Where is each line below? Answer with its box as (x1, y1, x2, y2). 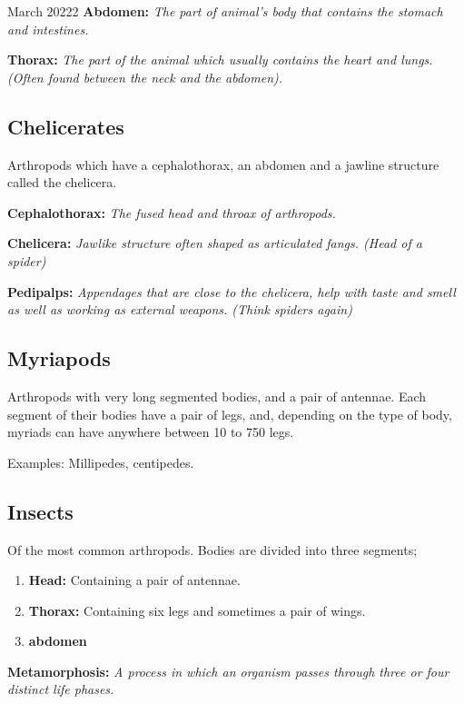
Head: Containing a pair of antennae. (28, 570, 241, 590)
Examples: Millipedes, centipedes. (7, 452, 194, 471)
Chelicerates (7, 112, 124, 140)
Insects (7, 497, 74, 525)
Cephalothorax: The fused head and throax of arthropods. (7, 203, 336, 222)
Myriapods (7, 344, 111, 372)
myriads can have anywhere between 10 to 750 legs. (7, 422, 294, 441)
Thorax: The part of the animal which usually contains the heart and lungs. (7, 50, 433, 69)
